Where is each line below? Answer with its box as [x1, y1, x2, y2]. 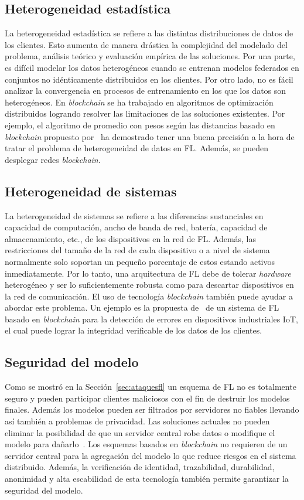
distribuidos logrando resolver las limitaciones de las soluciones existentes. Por [5, 107, 285, 120]
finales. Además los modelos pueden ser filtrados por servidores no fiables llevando [5, 403, 299, 416]
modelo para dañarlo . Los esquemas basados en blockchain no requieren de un [5, 438, 288, 450]
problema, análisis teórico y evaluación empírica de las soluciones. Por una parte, [5, 50, 295, 62]
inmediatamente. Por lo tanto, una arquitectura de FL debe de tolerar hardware [5, 267, 291, 279]
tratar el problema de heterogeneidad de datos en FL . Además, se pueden [5, 142, 268, 154]
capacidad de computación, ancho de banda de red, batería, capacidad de [5, 221, 268, 233]
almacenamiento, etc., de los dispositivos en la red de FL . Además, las [5, 232, 257, 244]
